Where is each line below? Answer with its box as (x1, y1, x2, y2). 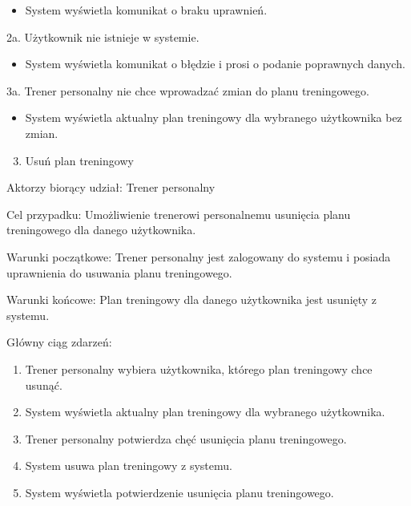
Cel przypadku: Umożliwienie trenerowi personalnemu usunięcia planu (6, 205, 351, 222)
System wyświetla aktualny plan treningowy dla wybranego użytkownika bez (25, 109, 402, 126)
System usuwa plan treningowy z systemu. (25, 457, 232, 474)
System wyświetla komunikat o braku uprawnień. (25, 2, 268, 18)
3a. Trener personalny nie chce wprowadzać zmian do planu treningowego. (6, 82, 369, 99)
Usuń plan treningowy (25, 152, 134, 168)
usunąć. (25, 376, 62, 393)
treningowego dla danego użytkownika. (6, 221, 196, 238)
